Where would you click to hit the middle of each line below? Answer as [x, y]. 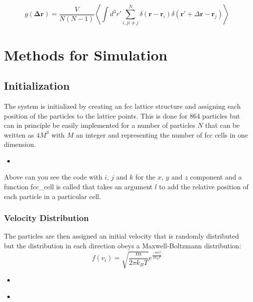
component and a [216, 177]
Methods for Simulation [86, 54]
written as [19, 134]
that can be [222, 125]
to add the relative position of [204, 187]
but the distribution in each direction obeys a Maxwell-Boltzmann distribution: [123, 246]
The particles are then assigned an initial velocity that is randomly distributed [122, 236]
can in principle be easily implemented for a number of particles [100, 125]
